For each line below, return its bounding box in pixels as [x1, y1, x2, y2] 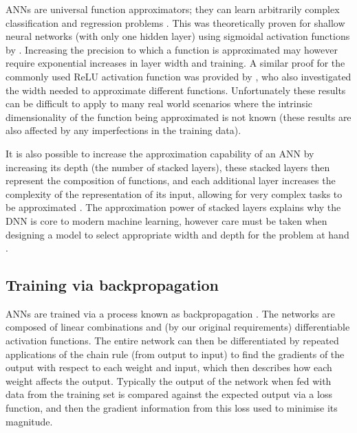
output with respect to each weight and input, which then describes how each [6, 360, 332, 375]
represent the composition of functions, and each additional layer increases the [6, 173, 336, 188]
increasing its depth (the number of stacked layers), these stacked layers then [6, 159, 330, 174]
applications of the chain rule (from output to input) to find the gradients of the [6, 346, 345, 361]
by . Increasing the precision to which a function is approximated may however [6, 42, 338, 56]
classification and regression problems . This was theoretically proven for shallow [6, 15, 345, 30]
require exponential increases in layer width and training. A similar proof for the [6, 56, 345, 70]
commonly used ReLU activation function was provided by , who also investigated [6, 69, 351, 83]
